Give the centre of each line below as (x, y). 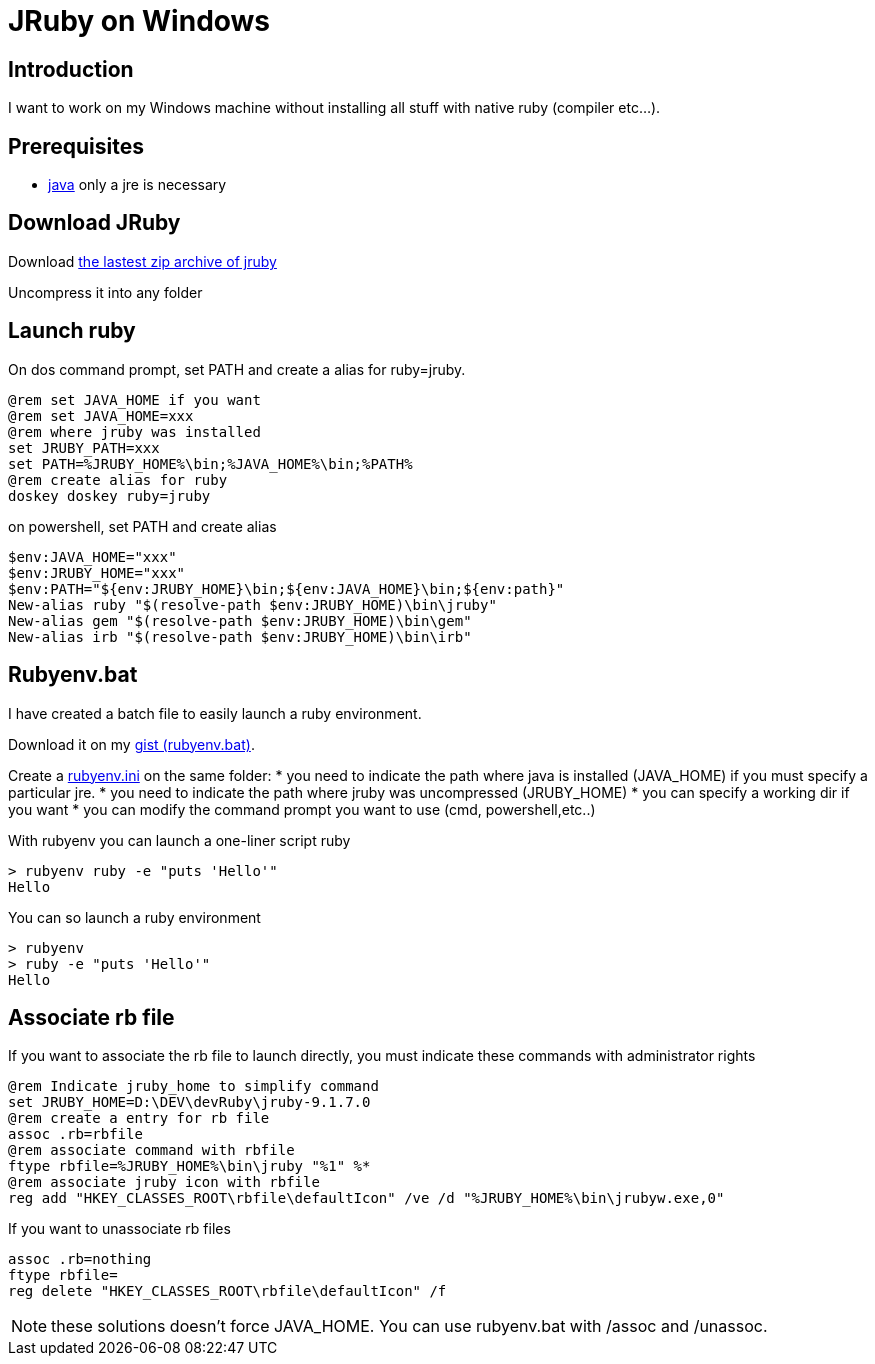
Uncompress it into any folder (105, 292)
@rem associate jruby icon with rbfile (164, 1182)
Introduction (71, 69)
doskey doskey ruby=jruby (109, 495)
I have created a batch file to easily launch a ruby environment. (215, 713)
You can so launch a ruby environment (134, 917)
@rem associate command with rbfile (151, 1150)
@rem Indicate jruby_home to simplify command (193, 1086)
